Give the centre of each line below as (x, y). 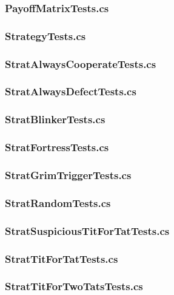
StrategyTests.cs (45, 36)
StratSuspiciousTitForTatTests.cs (87, 230)
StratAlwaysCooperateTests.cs (81, 63)
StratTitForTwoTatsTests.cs (74, 286)
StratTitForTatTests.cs (62, 258)
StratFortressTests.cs (57, 147)
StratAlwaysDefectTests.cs (71, 91)
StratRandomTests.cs (58, 202)
